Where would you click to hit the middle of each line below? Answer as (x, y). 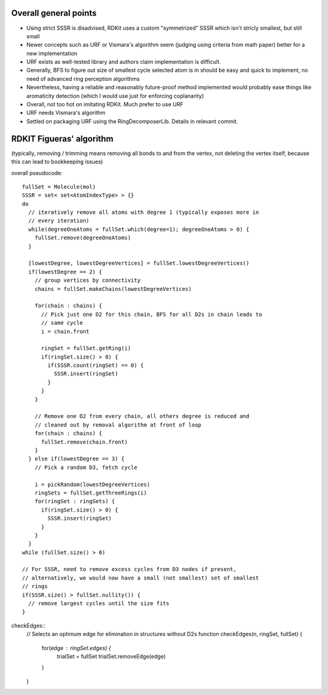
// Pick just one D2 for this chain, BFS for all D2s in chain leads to (152, 314)
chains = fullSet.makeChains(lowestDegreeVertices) (113, 289)
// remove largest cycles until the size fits (99, 604)
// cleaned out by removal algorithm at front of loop (118, 425)
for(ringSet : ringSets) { (75, 502)
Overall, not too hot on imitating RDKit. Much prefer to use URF (105, 104)
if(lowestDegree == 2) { (65, 272)
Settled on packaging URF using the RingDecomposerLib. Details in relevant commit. (132, 121)
